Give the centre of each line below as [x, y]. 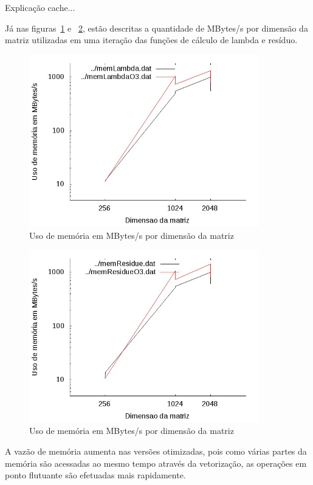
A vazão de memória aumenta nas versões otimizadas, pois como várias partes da [156, 451]
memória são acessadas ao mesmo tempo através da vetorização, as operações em [156, 463]
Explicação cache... [40, 7]
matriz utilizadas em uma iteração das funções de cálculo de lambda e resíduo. [151, 40]
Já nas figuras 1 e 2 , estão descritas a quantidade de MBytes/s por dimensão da [156, 28]
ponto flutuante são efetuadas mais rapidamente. [95, 475]
